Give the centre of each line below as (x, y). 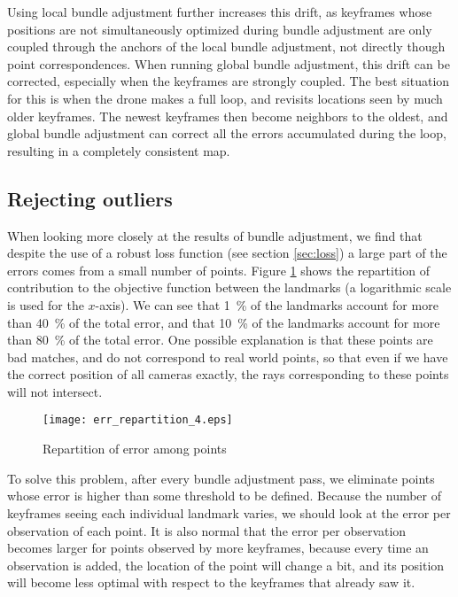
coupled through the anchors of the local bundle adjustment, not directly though (226, 47)
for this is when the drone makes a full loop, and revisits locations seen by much (225, 98)
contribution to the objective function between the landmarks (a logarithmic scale (229, 287)
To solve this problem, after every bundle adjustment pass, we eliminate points (221, 478)
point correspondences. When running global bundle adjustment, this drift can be (229, 63)
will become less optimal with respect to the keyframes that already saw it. (211, 582)
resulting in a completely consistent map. (119, 150)
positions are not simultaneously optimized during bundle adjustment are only (220, 29)
